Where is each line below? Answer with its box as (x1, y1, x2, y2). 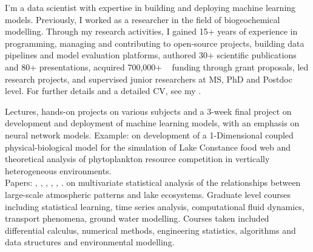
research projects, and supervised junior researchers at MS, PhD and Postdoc (5, 72, 292, 85)
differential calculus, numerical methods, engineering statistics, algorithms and (5, 223, 296, 236)
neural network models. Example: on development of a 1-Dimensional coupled (5, 128, 294, 141)
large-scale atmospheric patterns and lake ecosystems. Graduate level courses (5, 188, 291, 200)
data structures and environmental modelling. (5, 236, 175, 248)
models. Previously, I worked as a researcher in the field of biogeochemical (5, 13, 280, 26)
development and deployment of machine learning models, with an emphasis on (5, 117, 300, 129)
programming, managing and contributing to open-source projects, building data (5, 36, 305, 49)
